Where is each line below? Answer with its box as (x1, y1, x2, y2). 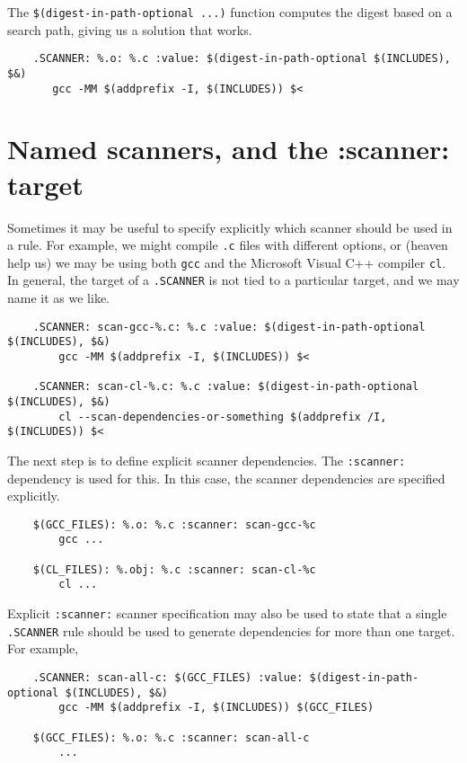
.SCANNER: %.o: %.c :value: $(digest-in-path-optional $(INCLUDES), (32, 52, 451, 66)
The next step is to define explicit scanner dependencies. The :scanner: (7, 450, 406, 469)
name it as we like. (7, 288, 110, 307)
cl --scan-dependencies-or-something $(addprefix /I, (58, 410, 387, 423)
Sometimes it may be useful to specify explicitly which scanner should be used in (7, 217, 453, 236)
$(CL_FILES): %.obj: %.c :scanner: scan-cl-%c (32, 563, 316, 576)
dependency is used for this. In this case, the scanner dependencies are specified (7, 468, 445, 487)
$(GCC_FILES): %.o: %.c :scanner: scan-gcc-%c (32, 518, 316, 531)
